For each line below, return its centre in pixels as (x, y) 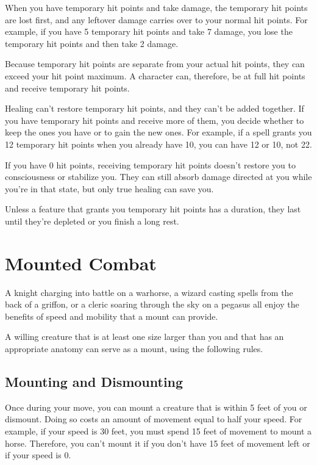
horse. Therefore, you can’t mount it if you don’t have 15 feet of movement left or (158, 443)
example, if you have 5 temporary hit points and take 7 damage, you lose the (149, 31)
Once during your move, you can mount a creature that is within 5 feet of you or (156, 407)
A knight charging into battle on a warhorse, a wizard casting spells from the (149, 292)
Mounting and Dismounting (94, 381)
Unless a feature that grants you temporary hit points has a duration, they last (153, 209)
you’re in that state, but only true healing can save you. (109, 188)
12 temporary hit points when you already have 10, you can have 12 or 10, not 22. (158, 144)
